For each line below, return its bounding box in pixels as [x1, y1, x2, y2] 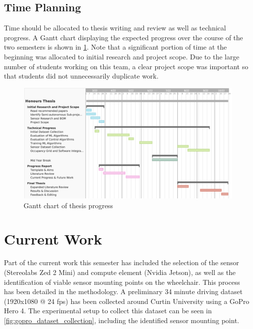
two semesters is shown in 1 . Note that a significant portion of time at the [4, 42, 227, 52]
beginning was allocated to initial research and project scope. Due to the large [4, 51, 239, 61]
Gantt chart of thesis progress [24, 200, 113, 210]
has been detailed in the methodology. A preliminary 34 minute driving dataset [4, 286, 243, 297]
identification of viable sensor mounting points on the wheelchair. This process [4, 276, 240, 287]
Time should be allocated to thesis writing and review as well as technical [4, 23, 226, 33]
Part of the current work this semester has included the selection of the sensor [4, 257, 239, 268]
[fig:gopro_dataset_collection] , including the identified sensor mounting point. [4, 315, 239, 325]
